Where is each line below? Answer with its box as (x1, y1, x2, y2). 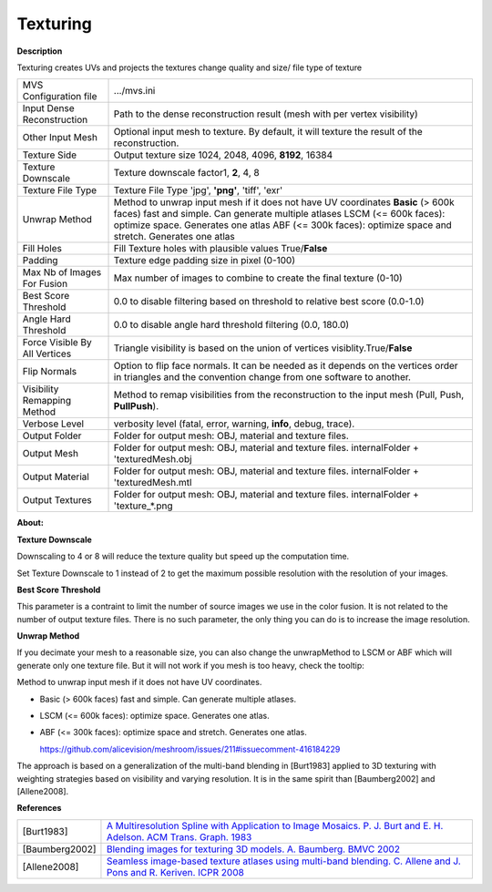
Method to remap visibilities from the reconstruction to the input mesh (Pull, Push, (113, 388, 465, 401)
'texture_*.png (113, 499, 173, 512)
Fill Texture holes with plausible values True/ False (113, 242, 328, 255)
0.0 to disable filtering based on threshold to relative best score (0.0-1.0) (113, 295, 425, 308)
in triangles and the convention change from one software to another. (113, 371, 412, 384)
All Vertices (22, 347, 72, 360)
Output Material (22, 470, 90, 483)
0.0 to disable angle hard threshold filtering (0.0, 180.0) (113, 319, 350, 332)
